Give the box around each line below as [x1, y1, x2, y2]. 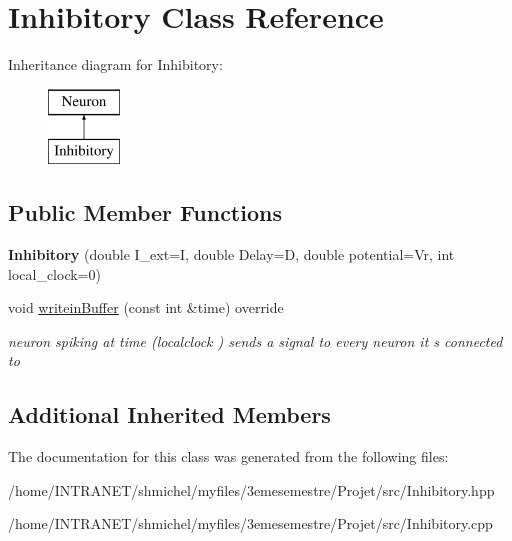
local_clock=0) [8, 263, 101, 284]
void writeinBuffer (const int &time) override [8, 297, 284, 318]
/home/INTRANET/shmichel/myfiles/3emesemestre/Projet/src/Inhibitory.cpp [8, 513, 493, 534]
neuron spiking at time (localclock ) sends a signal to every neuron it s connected [8, 330, 503, 351]
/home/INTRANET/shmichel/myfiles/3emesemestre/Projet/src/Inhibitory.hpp [8, 479, 495, 500]
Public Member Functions [8, 197, 282, 228]
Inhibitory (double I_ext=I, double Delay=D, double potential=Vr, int [8, 244, 455, 265]
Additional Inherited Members [8, 399, 331, 430]
